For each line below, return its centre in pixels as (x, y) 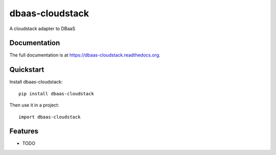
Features (24, 131)
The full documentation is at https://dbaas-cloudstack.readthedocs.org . (85, 55)
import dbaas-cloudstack (50, 117)
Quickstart (27, 70)
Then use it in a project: (34, 105)
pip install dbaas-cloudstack (56, 94)
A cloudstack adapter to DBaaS (42, 29)
